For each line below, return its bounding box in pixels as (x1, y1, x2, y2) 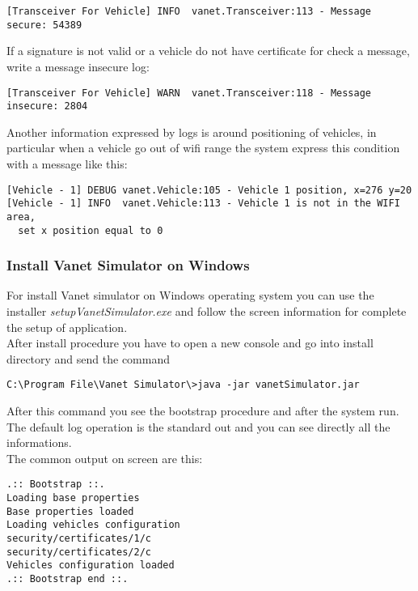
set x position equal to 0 (18, 224, 163, 236)
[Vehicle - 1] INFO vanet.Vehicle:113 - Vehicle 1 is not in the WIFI (6, 198, 400, 210)
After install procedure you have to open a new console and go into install (6, 334, 374, 351)
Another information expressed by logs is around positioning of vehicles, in (6, 123, 377, 140)
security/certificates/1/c (6, 533, 151, 545)
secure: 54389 (6, 19, 82, 31)
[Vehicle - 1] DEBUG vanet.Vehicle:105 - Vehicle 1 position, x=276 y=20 (6, 184, 412, 196)
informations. (6, 434, 72, 451)
